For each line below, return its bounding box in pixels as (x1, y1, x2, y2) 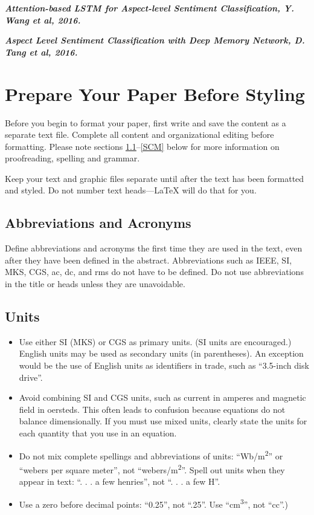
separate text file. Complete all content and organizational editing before (5, 128, 274, 141)
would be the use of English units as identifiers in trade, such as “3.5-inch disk (19, 359, 309, 372)
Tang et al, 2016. (5, 45, 78, 58)
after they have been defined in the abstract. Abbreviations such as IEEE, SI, (5, 253, 292, 266)
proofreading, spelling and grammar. (5, 152, 140, 164)
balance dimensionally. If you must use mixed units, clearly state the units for (19, 415, 307, 427)
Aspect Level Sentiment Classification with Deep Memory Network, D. (5, 34, 305, 47)
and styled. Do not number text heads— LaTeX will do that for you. (5, 184, 257, 196)
